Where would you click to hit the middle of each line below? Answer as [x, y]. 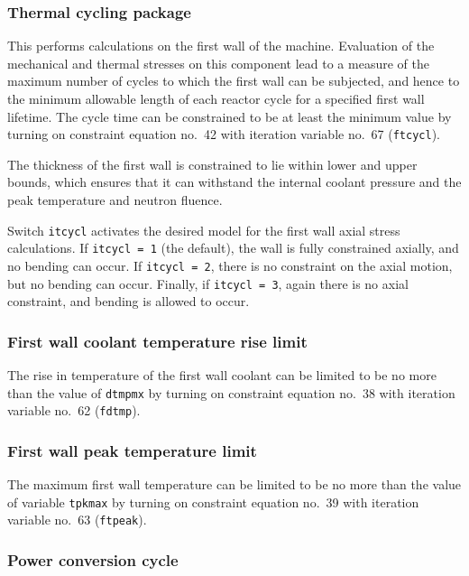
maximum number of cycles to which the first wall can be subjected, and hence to [234, 81]
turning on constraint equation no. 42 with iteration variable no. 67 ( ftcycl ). [224, 134]
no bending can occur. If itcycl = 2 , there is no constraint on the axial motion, [230, 265]
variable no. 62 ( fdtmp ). [74, 410]
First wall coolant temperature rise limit [157, 341]
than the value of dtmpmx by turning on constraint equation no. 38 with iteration [231, 392]
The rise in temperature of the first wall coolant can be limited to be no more [222, 375]
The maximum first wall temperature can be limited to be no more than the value [234, 484]
